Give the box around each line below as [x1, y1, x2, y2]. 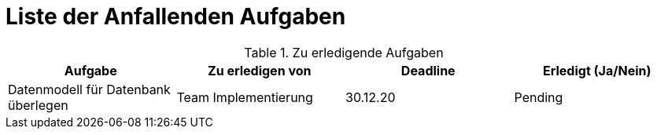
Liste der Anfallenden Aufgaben [6, 3, 346, 30]
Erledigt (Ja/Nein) [543, 62, 651, 78]
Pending [514, 89, 563, 105]
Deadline [400, 62, 456, 78]
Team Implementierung [176, 89, 313, 105]
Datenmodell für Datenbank [8, 81, 171, 97]
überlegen [8, 97, 68, 113]
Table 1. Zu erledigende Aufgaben [244, 44, 444, 60]
